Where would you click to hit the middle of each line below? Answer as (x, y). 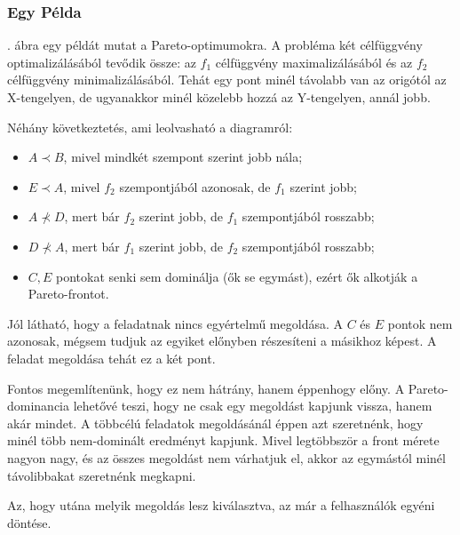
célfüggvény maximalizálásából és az (314, 62)
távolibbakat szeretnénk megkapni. (102, 475)
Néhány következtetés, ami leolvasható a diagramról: (150, 127)
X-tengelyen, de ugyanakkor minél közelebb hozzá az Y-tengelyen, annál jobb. (219, 97)
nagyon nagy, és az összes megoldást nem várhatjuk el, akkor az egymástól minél (226, 457)
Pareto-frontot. (68, 294)
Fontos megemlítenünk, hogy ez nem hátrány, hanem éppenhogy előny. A (206, 388)
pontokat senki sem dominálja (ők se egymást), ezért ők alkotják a (237, 276)
